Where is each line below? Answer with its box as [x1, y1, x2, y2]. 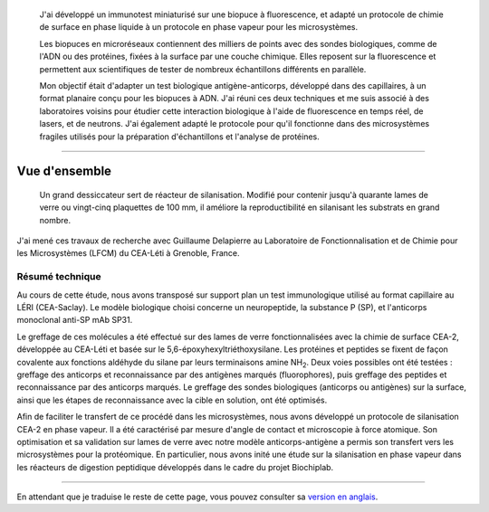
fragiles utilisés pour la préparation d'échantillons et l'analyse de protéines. [39, 131, 321, 142]
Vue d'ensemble [16, 164, 112, 179]
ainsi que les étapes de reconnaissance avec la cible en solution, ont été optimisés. [16, 394, 328, 405]
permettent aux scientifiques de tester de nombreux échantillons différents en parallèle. [39, 63, 367, 74]
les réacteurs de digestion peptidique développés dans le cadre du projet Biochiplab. [16, 461, 334, 472]
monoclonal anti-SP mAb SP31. [16, 315, 133, 326]
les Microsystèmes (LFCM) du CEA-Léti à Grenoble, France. [16, 248, 240, 259]
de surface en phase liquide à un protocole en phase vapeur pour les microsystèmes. [39, 22, 359, 33]
